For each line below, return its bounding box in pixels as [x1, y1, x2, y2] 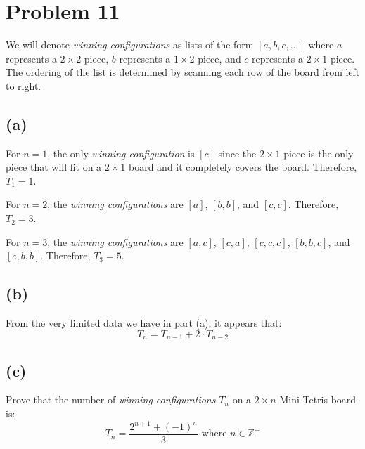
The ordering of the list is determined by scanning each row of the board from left [6, 65, 360, 79]
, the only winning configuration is [47, 145, 195, 160]
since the [218, 145, 257, 160]
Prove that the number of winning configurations [6, 392, 216, 407]
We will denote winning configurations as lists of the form [6, 37, 254, 52]
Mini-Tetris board [279, 392, 357, 407]
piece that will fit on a [6, 160, 102, 174]
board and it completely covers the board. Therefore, [129, 160, 357, 174]
